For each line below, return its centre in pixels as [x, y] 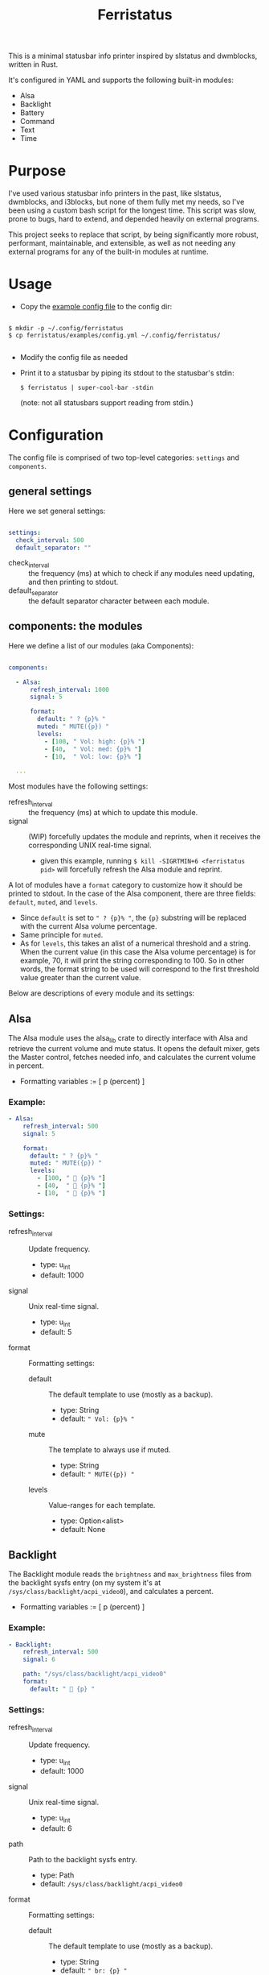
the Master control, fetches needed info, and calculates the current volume [132, 1057]
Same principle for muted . [61, 935]
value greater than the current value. [80, 978]
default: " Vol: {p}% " [97, 1418]
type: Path [57, 1875]
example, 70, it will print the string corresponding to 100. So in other [132, 961]
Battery [32, 113]
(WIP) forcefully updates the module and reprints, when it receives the [145, 837]
